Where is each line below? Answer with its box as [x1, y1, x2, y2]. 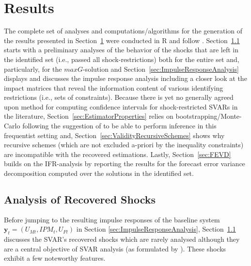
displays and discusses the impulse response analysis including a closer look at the [4, 73, 247, 83]
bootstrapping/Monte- [175, 111, 242, 121]
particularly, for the [4, 63, 62, 74]
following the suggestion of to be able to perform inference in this [22, 121, 217, 131]
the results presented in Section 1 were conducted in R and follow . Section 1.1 [4, 35, 240, 45]
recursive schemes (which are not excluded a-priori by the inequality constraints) [4, 140, 244, 150]
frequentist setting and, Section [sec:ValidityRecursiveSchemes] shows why [4, 130, 225, 140]
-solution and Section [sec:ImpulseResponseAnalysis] [82, 63, 239, 74]
